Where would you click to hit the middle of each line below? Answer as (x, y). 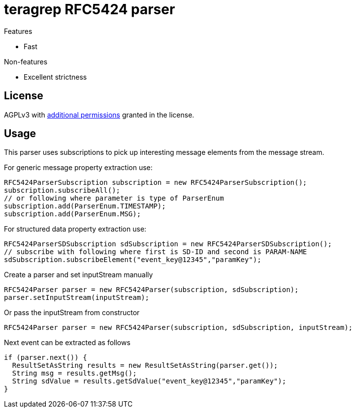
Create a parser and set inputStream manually (79, 275)
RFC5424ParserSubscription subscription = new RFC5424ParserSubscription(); (156, 183)
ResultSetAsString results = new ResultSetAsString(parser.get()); (145, 366)
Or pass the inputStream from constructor (72, 313)
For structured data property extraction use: (75, 229)
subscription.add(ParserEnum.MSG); (73, 214)
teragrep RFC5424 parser (90, 9)
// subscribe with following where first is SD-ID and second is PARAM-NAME (156, 252)
